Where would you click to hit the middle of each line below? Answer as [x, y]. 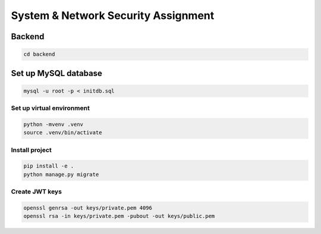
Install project [31, 150]
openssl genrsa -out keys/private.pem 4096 [88, 208]
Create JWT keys [37, 192]
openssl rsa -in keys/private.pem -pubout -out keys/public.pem [119, 216]
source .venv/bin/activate [63, 133]
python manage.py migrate [61, 174]
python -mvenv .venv [53, 124]
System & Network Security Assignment [113, 15]
